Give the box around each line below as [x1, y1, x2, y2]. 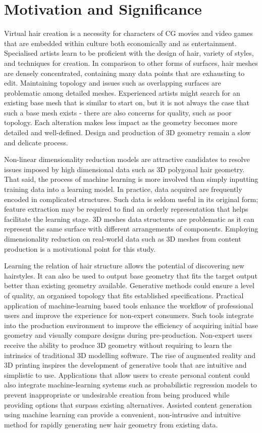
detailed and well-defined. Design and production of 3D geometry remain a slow [4, 127, 251, 138]
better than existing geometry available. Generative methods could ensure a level [4, 280, 254, 291]
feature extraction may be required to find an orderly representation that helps [4, 204, 248, 214]
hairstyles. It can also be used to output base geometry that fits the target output [4, 270, 257, 281]
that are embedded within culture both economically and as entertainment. [4, 37, 237, 48]
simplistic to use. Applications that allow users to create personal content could [4, 369, 250, 380]
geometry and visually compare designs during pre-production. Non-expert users [4, 330, 252, 340]
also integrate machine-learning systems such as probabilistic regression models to [4, 379, 257, 390]
